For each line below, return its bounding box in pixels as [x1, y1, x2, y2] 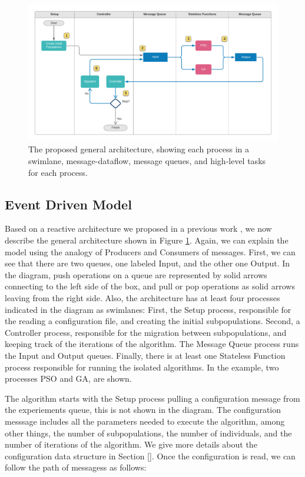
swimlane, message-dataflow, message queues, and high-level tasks [28, 155, 266, 167]
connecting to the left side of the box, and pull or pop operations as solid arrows [5, 280, 295, 292]
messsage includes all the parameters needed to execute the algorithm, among [5, 415, 285, 427]
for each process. [28, 166, 88, 178]
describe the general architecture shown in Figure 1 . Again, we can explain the [5, 234, 289, 246]
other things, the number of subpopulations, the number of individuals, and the [5, 426, 292, 439]
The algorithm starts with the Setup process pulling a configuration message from [5, 392, 300, 404]
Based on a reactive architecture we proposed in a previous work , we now [5, 222, 272, 235]
